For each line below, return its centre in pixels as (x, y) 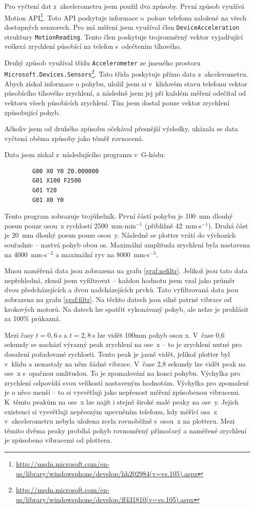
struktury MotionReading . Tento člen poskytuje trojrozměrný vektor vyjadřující (124, 36)
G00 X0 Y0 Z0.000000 (66, 171)
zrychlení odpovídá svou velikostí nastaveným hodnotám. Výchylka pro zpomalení (127, 382)
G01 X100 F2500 (57, 181)
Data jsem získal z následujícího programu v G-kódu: (85, 154)
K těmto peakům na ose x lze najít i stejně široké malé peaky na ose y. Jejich (122, 401)
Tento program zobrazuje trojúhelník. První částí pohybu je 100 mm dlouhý (119, 216)
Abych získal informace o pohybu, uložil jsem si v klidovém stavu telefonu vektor (126, 83)
